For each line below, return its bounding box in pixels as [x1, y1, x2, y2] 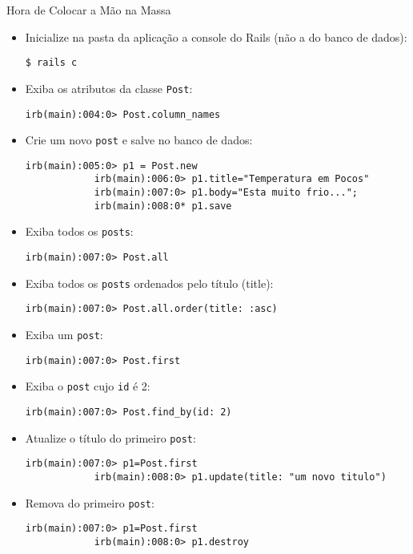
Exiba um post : [25, 326, 103, 343]
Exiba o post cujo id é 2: [25, 378, 150, 394]
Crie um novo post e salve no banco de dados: [25, 131, 253, 148]
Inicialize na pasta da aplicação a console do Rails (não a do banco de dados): [25, 28, 407, 45]
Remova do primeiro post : [25, 494, 154, 511]
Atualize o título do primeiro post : [25, 429, 196, 446]
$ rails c [25, 57, 78, 69]
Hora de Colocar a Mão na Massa [6, 2, 171, 18]
